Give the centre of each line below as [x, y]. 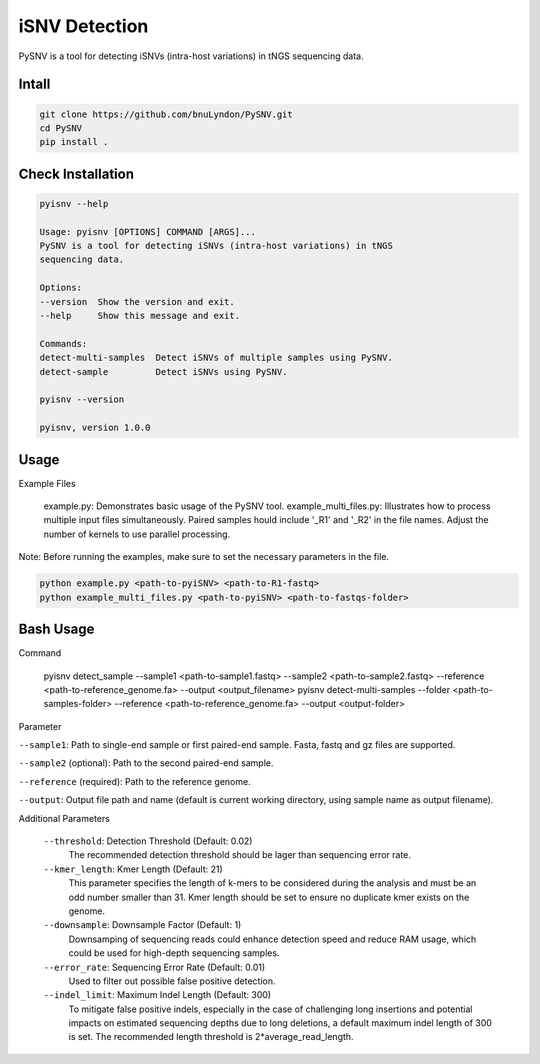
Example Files [47, 483]
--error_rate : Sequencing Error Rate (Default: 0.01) [154, 967]
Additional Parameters [64, 818]
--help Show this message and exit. [139, 316]
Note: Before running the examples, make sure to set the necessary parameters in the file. [204, 557]
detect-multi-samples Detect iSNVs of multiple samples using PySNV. [216, 358]
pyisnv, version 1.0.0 [95, 428]
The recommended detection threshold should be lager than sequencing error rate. [240, 855]
